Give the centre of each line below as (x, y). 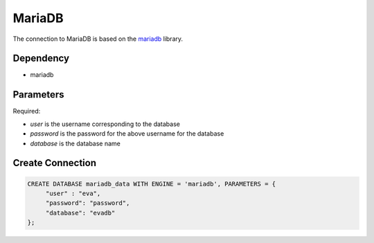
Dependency (41, 58)
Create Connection (55, 163)
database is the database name (75, 143)
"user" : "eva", (73, 193)
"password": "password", (88, 203)
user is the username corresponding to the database (105, 124)
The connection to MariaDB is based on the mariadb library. (98, 39)
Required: (27, 111)
